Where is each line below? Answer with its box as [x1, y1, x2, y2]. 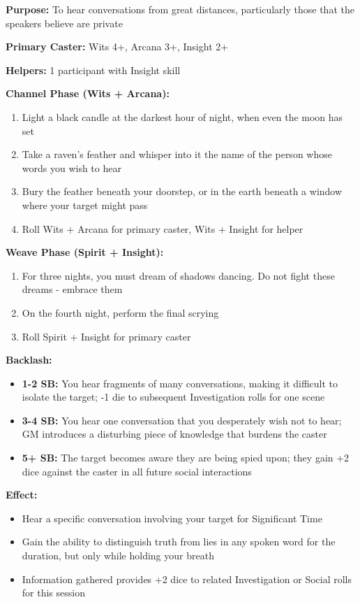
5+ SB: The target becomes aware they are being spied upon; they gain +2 [22, 450, 350, 465]
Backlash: [6, 352, 52, 367]
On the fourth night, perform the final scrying [22, 305, 219, 320]
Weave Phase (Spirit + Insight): [6, 245, 164, 259]
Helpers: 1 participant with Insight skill [6, 62, 181, 77]
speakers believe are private [6, 15, 123, 30]
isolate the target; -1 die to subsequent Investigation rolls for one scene [22, 389, 325, 404]
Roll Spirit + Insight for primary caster [22, 329, 191, 343]
